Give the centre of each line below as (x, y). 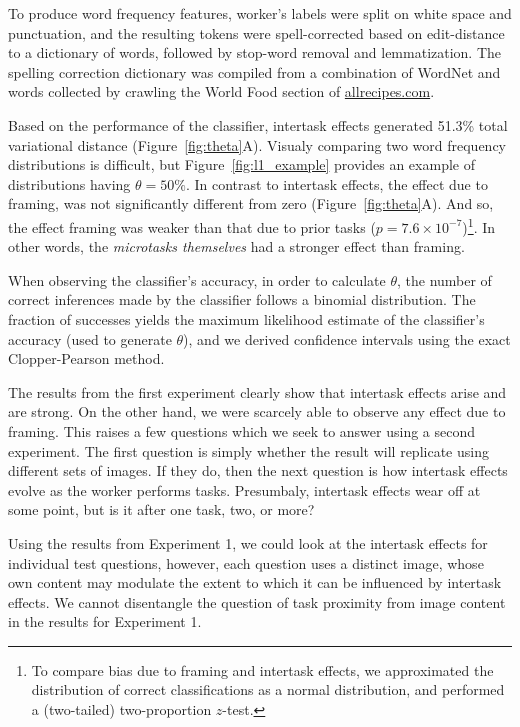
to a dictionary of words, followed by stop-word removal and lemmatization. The (255, 52)
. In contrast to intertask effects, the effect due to (336, 183)
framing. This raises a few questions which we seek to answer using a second (242, 430)
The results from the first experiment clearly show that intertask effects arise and (257, 391)
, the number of (444, 279)
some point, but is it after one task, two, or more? (161, 509)
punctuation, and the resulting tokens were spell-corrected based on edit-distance (256, 32)
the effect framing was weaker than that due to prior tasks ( (192, 226)
